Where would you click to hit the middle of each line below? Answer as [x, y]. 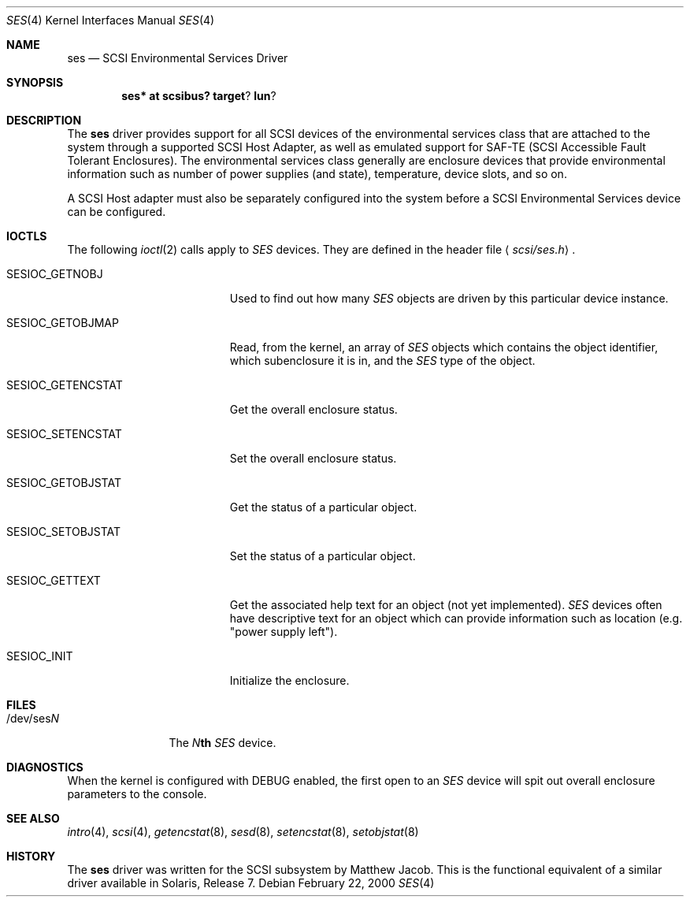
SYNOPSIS [35, 82]
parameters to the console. [137, 794]
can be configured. [117, 212]
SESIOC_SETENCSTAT [64, 434]
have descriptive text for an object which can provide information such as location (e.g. [456, 618]
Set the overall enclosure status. [313, 458]
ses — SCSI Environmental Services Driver [178, 58]
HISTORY [31, 856]
